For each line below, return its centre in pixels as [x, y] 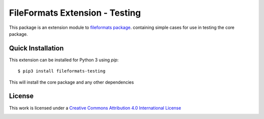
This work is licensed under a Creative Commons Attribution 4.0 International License [95, 108]
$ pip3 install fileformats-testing [62, 71]
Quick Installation [36, 48]
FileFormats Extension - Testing [75, 13]
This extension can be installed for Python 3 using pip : [64, 60]
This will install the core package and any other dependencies [71, 82]
